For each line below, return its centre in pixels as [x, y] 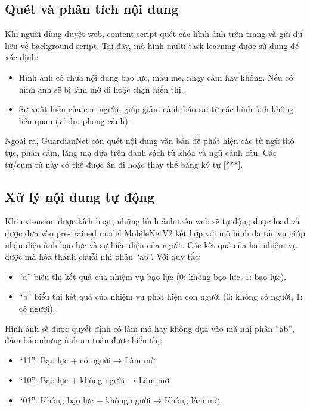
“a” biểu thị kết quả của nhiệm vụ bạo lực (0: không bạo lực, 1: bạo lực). [153, 276]
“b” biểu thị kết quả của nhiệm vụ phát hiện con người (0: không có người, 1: [161, 296]
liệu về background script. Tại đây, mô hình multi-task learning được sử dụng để [152, 45]
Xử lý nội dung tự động [80, 196]
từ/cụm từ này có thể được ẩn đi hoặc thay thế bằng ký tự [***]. [124, 164]
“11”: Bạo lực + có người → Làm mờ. [88, 360]
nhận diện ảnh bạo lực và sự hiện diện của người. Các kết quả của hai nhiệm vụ [151, 244]
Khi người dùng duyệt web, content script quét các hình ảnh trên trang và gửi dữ [154, 34]
